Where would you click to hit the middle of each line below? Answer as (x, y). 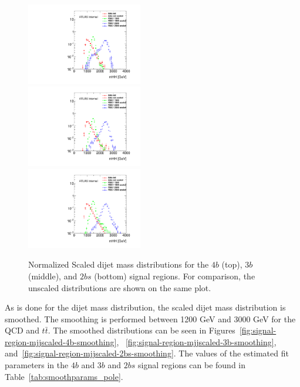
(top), (232, 264)
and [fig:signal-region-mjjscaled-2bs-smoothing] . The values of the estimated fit (147, 353)
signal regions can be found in (192, 365)
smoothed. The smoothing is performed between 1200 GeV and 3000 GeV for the (150, 318)
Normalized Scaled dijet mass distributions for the (119, 264)
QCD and (22, 330)
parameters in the (37, 365)
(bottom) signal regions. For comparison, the (175, 276)
